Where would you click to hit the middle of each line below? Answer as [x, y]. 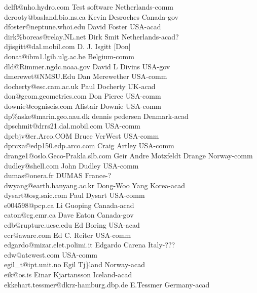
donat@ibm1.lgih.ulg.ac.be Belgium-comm [69, 56]
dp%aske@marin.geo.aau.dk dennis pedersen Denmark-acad [96, 116]
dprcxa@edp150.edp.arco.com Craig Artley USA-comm [89, 145]
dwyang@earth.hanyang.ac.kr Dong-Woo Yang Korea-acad [95, 185]
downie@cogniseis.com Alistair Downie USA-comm [83, 106]
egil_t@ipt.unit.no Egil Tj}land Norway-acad [75, 264]
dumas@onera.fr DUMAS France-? [58, 175]
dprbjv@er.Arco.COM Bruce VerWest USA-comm [82, 135]
